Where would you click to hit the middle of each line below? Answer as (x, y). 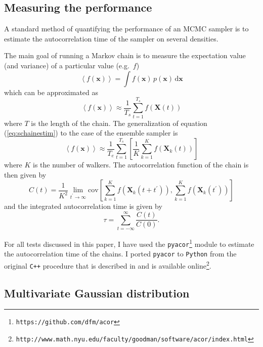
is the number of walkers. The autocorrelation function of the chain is (141, 165)
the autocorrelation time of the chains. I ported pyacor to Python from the (120, 254)
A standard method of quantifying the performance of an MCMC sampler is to (126, 29)
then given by (25, 174)
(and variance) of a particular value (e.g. (67, 65)
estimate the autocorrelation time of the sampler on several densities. (111, 38)
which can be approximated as (51, 92)
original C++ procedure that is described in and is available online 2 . (108, 265)
